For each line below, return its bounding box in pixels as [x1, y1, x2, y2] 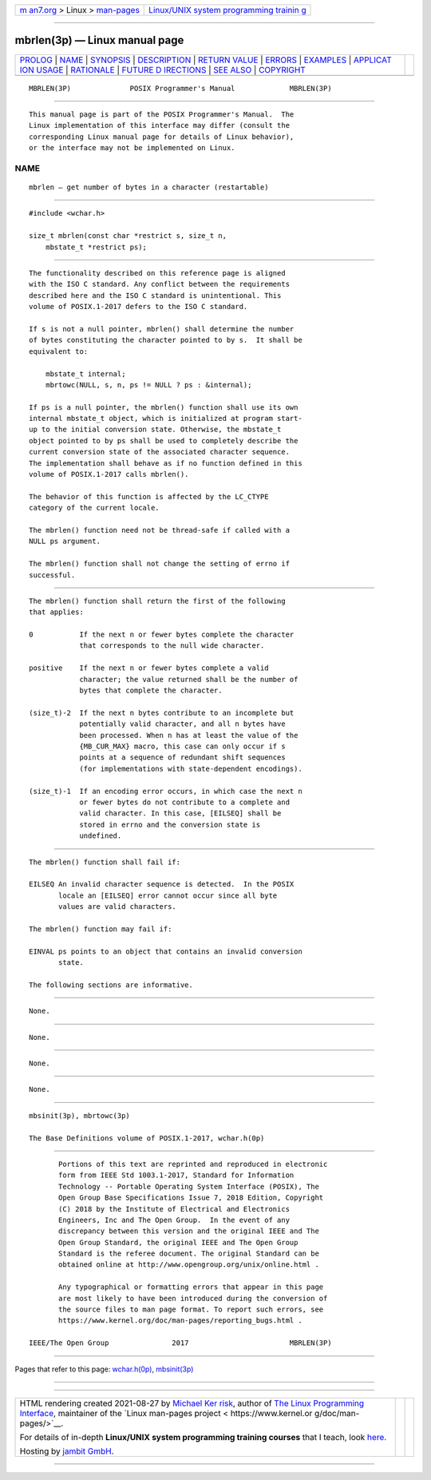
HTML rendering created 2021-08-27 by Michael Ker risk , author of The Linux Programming [19, 1398, 365, 1409]
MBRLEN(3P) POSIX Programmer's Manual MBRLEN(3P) [29, 84, 332, 93]
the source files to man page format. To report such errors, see [58, 1305, 324, 1314]
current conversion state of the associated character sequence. [29, 447, 291, 457]
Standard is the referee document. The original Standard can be [58, 1249, 319, 1258]
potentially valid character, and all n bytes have [79, 720, 287, 728]
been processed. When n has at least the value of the [79, 731, 299, 740]
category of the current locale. [29, 503, 160, 513]
